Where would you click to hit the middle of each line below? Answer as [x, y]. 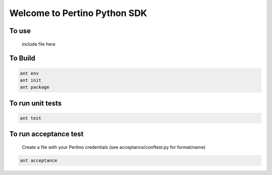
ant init [31, 80]
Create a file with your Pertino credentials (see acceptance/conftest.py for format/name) [114, 147]
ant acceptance [39, 160]
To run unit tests [36, 103]
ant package [35, 87]
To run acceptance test [46, 134]
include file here [39, 44]
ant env [29, 73]
